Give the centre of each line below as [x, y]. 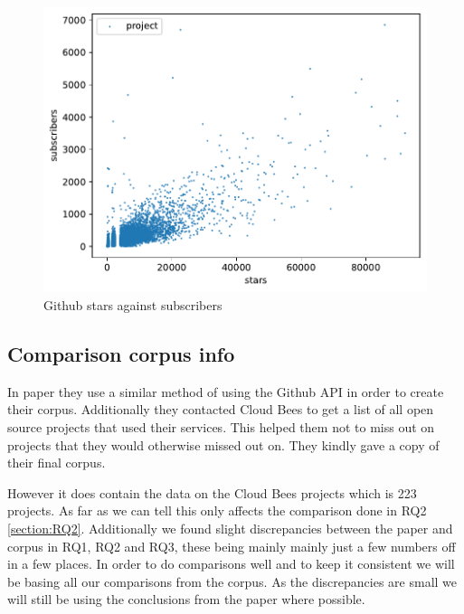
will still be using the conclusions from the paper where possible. [186, 599]
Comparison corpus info [121, 354]
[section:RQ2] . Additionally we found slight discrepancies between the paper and [230, 528]
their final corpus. [57, 463]
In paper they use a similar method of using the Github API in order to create [226, 391]
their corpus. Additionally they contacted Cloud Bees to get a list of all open [221, 409]
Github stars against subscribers [133, 305]
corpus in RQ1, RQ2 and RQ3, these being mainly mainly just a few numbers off [232, 546]
